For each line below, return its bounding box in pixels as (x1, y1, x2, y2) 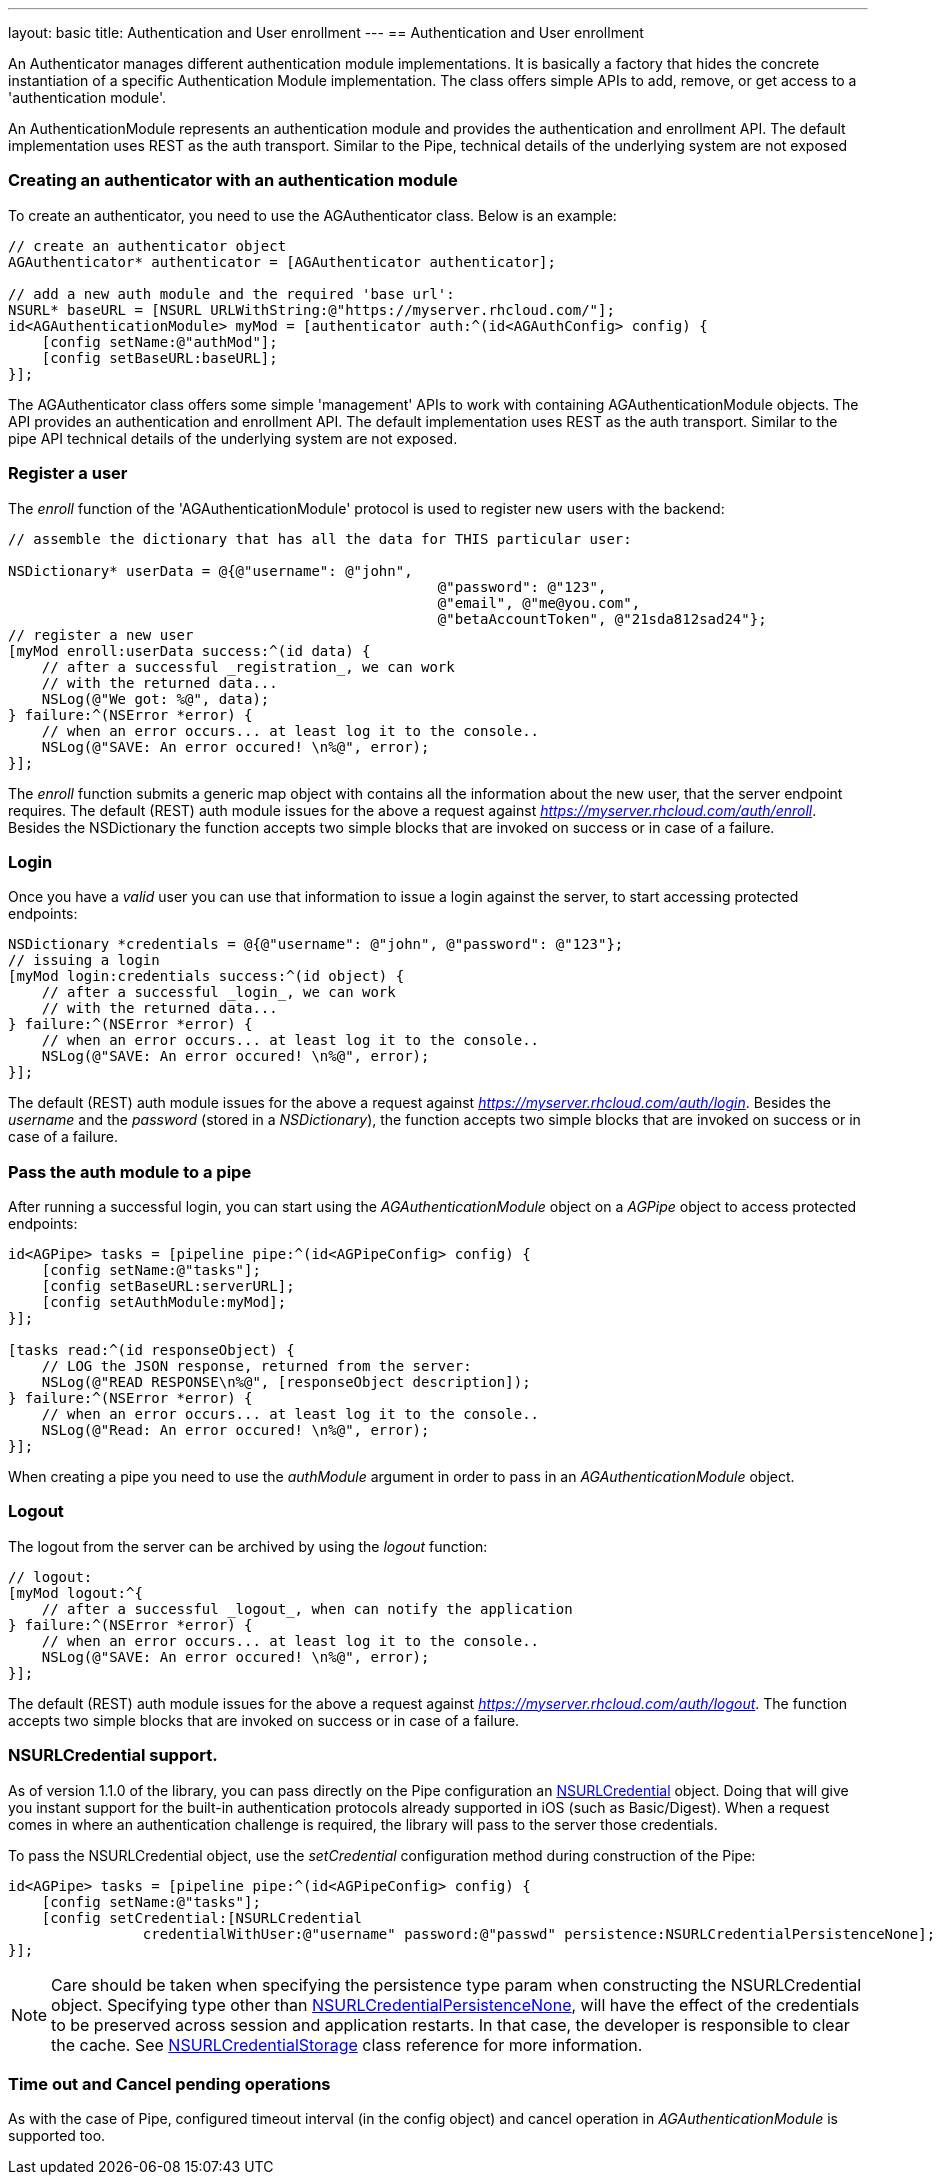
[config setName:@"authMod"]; (41, 333, 278, 350)
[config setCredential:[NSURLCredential (41, 1909, 363, 1926)
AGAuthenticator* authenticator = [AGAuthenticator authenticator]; (8, 253, 556, 270)
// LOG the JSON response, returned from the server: (41, 1358, 472, 1374)
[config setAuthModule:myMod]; (41, 1294, 287, 1310)
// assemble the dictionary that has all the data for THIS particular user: (8, 530, 632, 547)
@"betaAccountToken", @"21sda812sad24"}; (437, 610, 767, 627)
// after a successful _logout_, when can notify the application (41, 1600, 573, 1617)
